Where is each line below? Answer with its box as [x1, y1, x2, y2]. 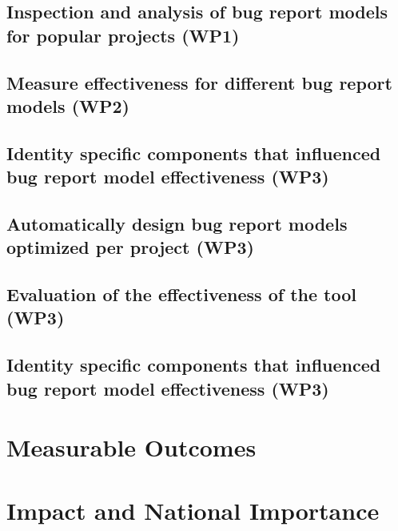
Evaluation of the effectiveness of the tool [6, 282, 356, 307]
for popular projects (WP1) [6, 22, 240, 47]
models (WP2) [6, 93, 129, 118]
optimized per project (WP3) [6, 235, 254, 259]
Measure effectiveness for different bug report [6, 70, 392, 95]
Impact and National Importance [6, 493, 380, 526]
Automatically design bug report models [6, 211, 348, 235]
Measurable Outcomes [6, 431, 257, 464]
